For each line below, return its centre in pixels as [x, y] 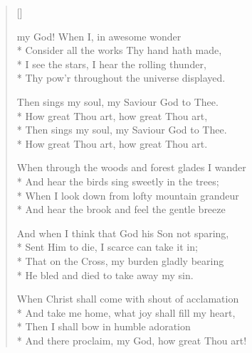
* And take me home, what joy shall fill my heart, [126, 312]
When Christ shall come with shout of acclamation [128, 299]
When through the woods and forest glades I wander [131, 167]
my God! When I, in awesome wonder [99, 36]
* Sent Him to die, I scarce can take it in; [107, 247]
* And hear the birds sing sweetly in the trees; [118, 181]
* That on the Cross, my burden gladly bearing [120, 260]
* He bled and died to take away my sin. [105, 275]
